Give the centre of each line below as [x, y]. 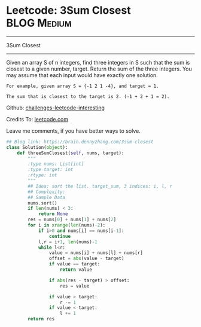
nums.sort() [43, 203]
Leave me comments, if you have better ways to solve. [73, 131]
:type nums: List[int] [56, 164]
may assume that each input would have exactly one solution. [82, 75]
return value [76, 270]
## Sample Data [47, 197]
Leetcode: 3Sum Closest [68, 10]
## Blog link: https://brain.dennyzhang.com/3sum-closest [80, 142]
